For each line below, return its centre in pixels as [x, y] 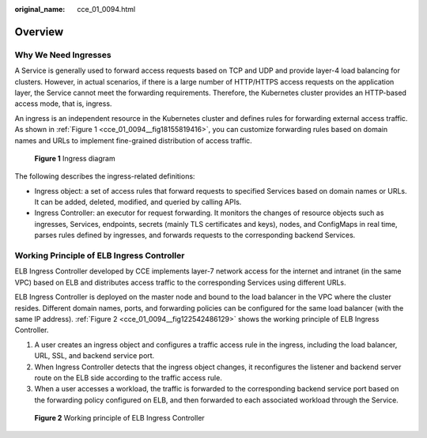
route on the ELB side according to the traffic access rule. [128, 378]
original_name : [40, 9]
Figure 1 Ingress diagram [75, 158]
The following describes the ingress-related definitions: [105, 176]
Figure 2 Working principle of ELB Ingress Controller [119, 418]
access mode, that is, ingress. [63, 104]
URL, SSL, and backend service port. [94, 356]
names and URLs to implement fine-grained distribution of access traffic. [133, 140]
